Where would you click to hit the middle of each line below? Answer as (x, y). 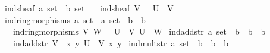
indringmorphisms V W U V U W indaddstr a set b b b (139, 31)
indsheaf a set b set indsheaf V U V (89, 8)
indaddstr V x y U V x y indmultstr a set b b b (121, 43)
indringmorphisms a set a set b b (75, 19)
